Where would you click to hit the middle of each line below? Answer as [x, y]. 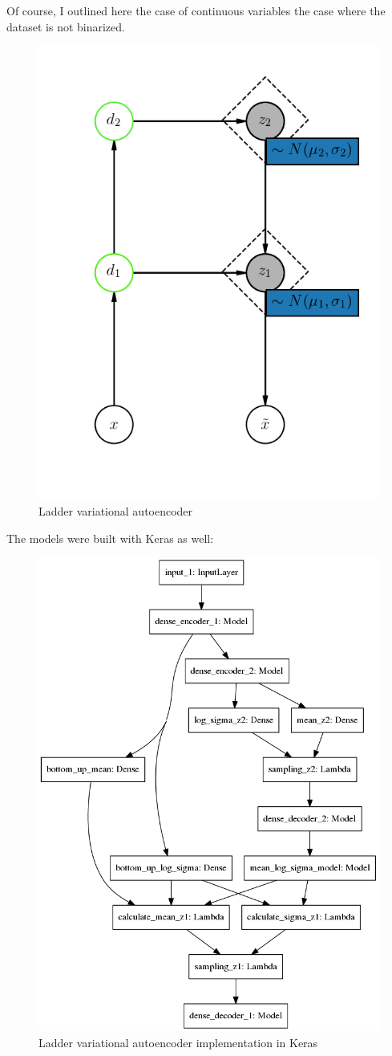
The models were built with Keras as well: [110, 538]
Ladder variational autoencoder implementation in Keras [178, 1042]
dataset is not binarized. [66, 26]
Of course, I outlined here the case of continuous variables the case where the [196, 10]
